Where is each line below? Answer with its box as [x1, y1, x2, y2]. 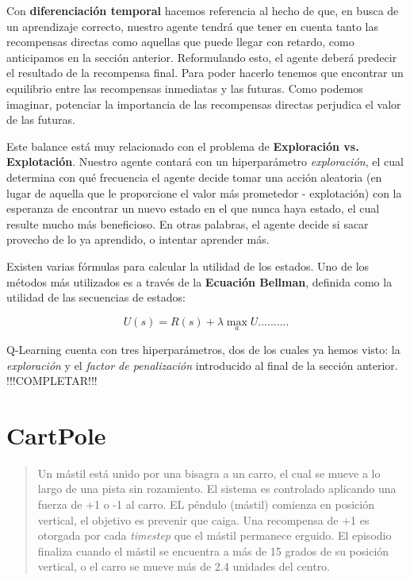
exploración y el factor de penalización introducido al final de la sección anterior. [6, 356, 398, 373]
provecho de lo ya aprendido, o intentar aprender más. [6, 231, 270, 248]
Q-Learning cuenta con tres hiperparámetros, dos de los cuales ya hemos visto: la [6, 341, 400, 357]
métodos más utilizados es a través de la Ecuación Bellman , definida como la [6, 273, 393, 290]
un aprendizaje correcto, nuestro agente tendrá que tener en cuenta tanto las [6, 17, 378, 34]
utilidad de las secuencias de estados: [6, 289, 186, 306]
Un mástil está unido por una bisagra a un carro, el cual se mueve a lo [37, 464, 381, 481]
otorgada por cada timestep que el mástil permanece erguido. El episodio [37, 527, 392, 544]
